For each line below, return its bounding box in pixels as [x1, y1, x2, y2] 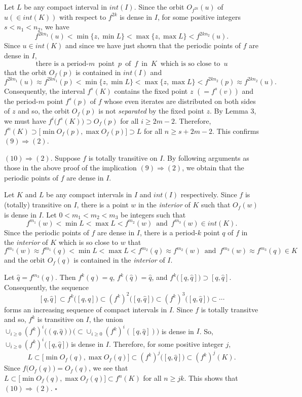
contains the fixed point [114, 85, 188, 96]
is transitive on [37, 314, 84, 324]
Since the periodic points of [4, 227, 89, 237]
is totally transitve [201, 304, 258, 314]
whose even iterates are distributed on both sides [104, 95, 256, 106]
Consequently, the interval [4, 85, 85, 96]
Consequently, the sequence [4, 281, 89, 292]
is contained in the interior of [73, 255, 165, 265]
